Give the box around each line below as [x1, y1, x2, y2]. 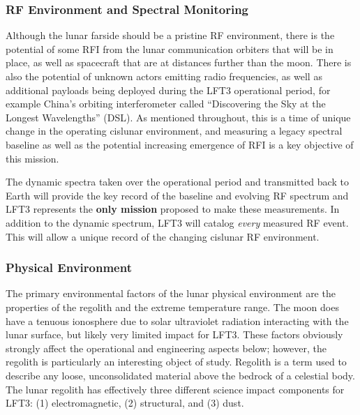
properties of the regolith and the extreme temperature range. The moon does [6, 299, 339, 314]
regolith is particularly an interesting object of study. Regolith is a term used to [6, 354, 347, 369]
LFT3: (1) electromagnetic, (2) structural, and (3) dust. [6, 395, 244, 410]
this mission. [6, 151, 59, 165]
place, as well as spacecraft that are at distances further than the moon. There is [6, 55, 352, 70]
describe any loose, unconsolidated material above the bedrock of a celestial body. [6, 368, 355, 382]
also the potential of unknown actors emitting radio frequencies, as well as [6, 69, 322, 83]
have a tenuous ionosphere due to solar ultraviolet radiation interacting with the [6, 313, 349, 328]
